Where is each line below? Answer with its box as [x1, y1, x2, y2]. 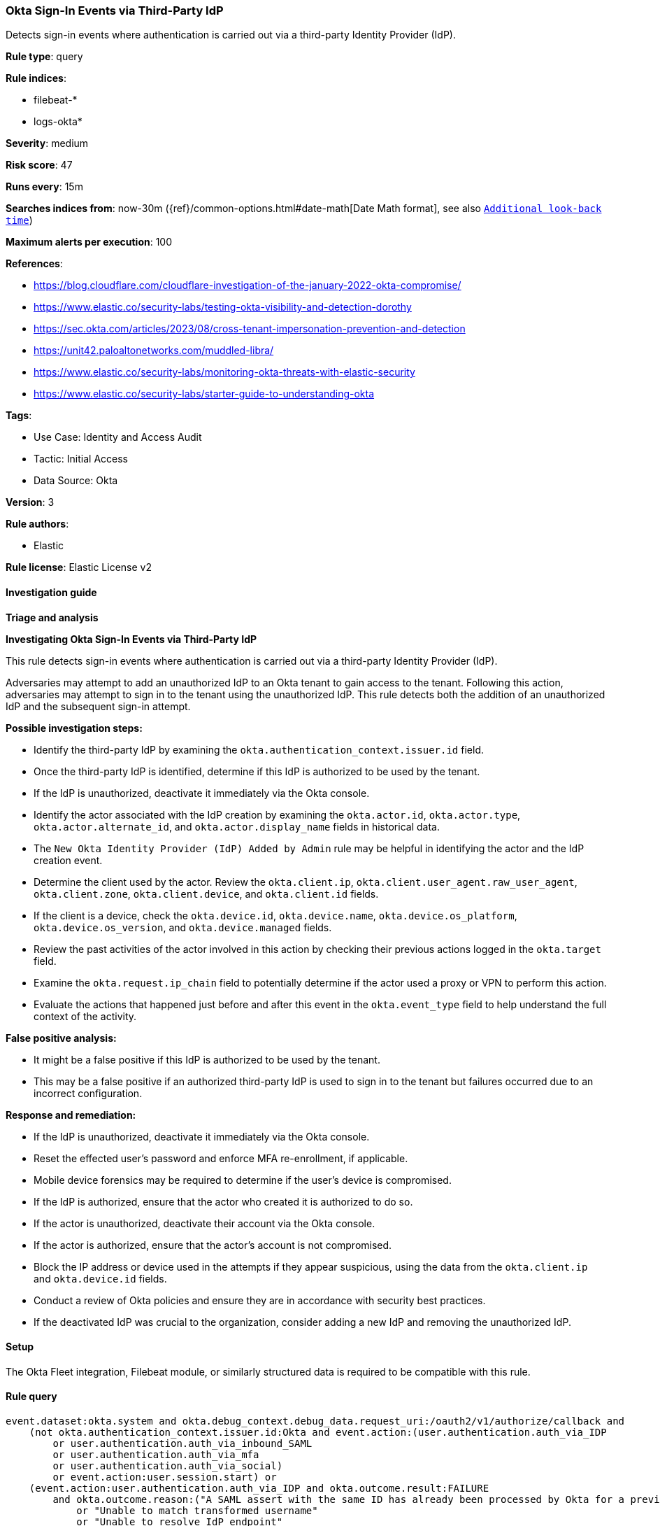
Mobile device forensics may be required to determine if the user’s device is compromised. [34, 1173, 452, 1186]
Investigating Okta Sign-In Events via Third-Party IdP [6, 633, 257, 645]
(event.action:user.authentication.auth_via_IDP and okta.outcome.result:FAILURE [29, 1483, 489, 1495]
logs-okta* [34, 115, 82, 128]
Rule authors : [6, 518, 69, 530]
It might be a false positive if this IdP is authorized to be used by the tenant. [34, 1053, 380, 1066]
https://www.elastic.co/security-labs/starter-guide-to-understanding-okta [34, 388, 375, 400]
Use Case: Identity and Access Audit [34, 431, 202, 444]
